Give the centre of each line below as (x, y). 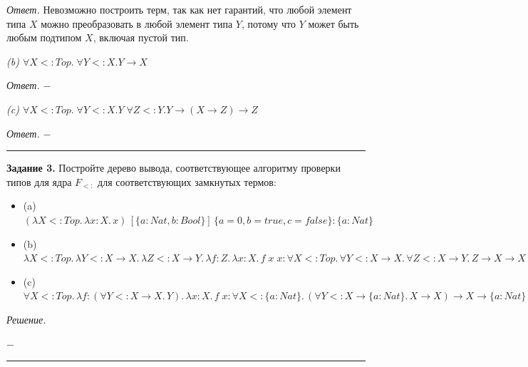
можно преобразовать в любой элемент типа (137, 23)
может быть (333, 23)
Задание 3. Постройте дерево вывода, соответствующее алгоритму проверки (174, 168)
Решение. (26, 319)
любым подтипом (44, 37)
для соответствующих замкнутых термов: (187, 181)
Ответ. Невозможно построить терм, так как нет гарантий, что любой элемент (179, 9)
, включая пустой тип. (141, 37)
